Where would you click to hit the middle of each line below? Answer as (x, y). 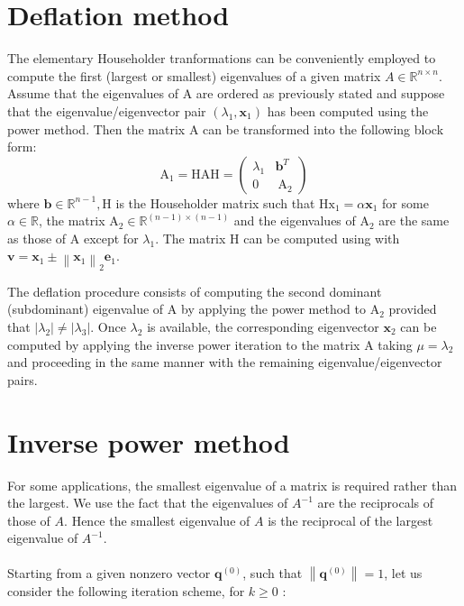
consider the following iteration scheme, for (126, 591)
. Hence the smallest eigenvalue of (157, 520)
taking (395, 344)
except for (111, 238)
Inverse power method (149, 441)
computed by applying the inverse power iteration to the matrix (184, 344)
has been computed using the (348, 110)
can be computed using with (322, 238)
